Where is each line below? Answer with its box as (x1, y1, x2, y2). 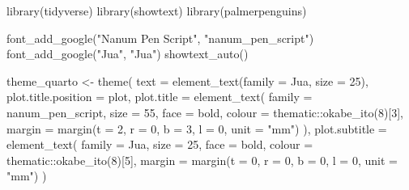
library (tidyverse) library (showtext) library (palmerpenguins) (6, 2, 307, 19)
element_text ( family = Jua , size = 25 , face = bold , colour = (6, 136, 313, 153)
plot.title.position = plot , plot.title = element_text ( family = (6, 88, 313, 105)
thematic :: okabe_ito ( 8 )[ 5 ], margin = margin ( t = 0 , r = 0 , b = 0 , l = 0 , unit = (6, 151, 398, 168)
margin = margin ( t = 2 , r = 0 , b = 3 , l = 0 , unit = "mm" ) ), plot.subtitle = (6, 120, 387, 137)
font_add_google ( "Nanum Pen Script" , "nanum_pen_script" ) (6, 29, 314, 46)
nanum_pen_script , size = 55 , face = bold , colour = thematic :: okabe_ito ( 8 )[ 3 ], (6, 103, 404, 120)
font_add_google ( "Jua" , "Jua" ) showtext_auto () (6, 45, 249, 62)
